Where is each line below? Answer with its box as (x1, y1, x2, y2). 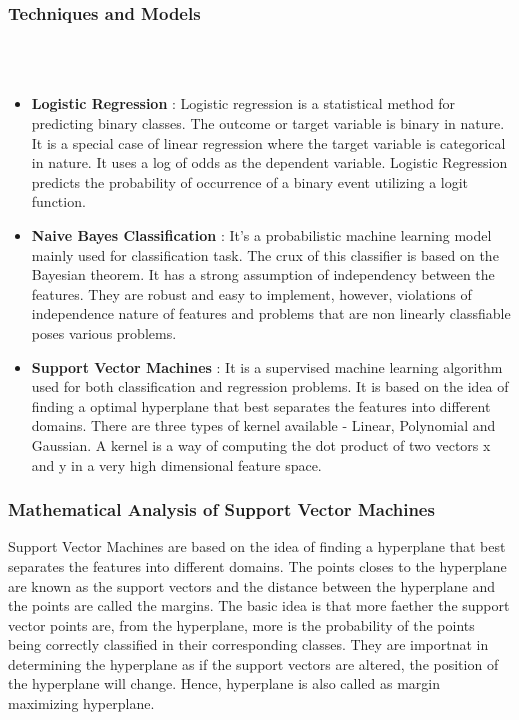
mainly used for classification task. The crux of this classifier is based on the (31, 244, 499, 265)
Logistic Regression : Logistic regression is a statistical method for (31, 93, 456, 114)
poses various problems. (31, 322, 177, 343)
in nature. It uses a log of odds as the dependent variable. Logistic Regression (31, 152, 508, 173)
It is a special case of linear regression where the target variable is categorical (31, 132, 506, 153)
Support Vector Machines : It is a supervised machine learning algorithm (31, 356, 503, 377)
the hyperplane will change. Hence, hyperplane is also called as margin (8, 673, 441, 694)
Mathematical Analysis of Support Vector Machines (8, 497, 435, 522)
